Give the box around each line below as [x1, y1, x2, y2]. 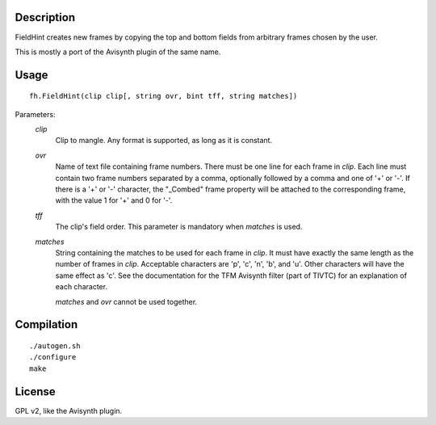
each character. [55, 282, 108, 292]
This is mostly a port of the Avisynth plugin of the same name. [15, 47, 221, 57]
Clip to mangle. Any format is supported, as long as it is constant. [55, 136, 273, 145]
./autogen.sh [29, 341, 81, 351]
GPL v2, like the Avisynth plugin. [15, 406, 123, 415]
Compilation [15, 318, 78, 331]
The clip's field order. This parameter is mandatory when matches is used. [55, 222, 303, 232]
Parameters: [15, 109, 56, 119]
